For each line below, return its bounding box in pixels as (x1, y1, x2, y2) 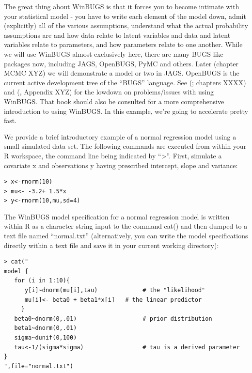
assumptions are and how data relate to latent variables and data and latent (4, 30, 231, 40)
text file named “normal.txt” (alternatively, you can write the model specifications (4, 231, 248, 241)
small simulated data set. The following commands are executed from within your (4, 141, 247, 151)
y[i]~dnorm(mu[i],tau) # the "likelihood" (24, 287, 205, 294)
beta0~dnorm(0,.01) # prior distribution (14, 315, 212, 322)
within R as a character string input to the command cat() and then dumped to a (4, 221, 248, 231)
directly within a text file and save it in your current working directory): (4, 240, 219, 250)
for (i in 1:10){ (14, 277, 70, 284)
